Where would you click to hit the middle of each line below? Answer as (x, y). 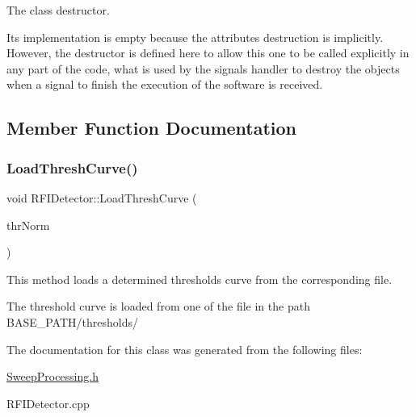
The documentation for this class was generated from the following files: (185, 349)
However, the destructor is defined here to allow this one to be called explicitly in (208, 53)
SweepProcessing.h (53, 376)
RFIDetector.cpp (48, 403)
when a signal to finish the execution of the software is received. (165, 84)
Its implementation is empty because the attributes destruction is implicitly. (195, 37)
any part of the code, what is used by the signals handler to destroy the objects (203, 68)
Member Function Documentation (152, 128)
